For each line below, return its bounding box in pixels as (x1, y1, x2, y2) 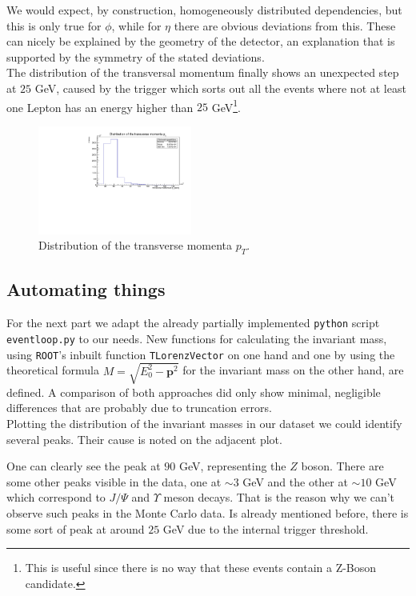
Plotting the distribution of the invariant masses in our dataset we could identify (6, 414, 402, 431)
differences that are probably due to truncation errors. (6, 399, 272, 416)
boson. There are (301, 458, 384, 474)
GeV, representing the (178, 458, 286, 474)
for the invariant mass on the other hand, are (182, 362, 404, 378)
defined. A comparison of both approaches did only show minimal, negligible (6, 383, 381, 400)
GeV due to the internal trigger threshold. (162, 520, 369, 537)
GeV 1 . (211, 96, 241, 115)
